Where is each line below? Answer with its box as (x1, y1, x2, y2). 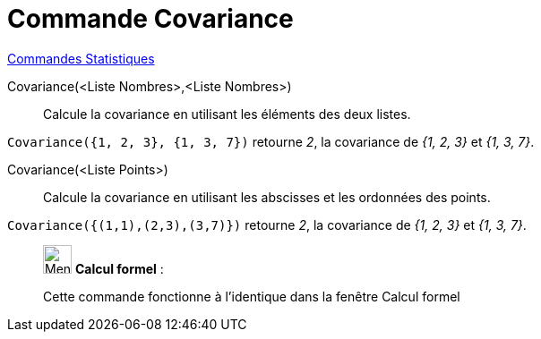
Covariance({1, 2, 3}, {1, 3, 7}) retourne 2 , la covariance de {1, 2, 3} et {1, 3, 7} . (7, 133, 535, 149)
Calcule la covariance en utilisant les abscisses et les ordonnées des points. (43, 189, 491, 205)
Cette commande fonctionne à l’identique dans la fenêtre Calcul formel (43, 288, 460, 304)
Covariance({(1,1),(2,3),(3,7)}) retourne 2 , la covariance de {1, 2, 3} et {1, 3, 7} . (7, 216, 527, 233)
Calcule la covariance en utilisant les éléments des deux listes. (43, 106, 411, 122)
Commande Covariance (7, 4, 294, 34)
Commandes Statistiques (7, 50, 155, 66)
